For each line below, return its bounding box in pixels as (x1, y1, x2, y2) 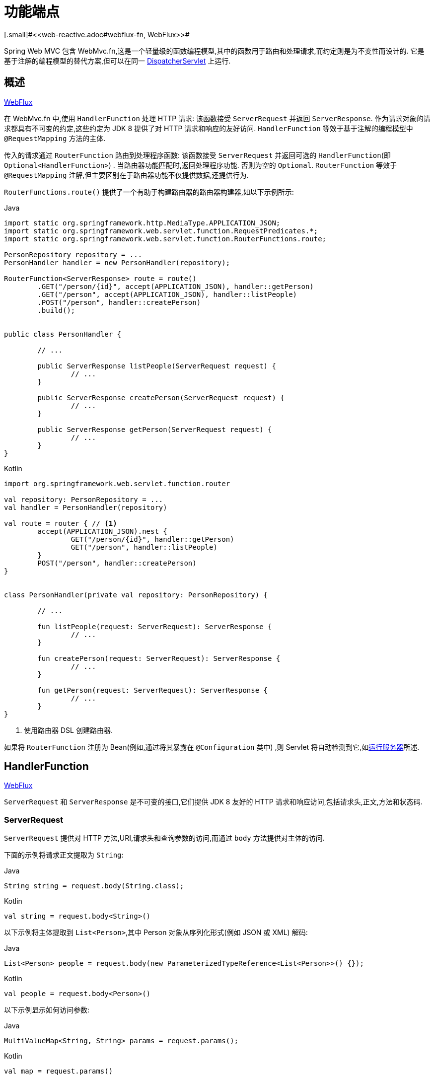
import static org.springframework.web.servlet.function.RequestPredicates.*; (4, 226, 318, 235)
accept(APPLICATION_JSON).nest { (37, 527, 167, 535)
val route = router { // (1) (4, 519, 117, 527)
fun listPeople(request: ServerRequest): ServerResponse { (37, 622, 272, 631)
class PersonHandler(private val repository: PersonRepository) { (4, 590, 268, 599)
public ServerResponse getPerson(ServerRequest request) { (37, 425, 272, 433)
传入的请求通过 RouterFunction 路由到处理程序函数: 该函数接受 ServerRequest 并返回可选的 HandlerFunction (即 (4, 150, 391, 159)
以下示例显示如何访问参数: (4, 1006, 90, 1014)
